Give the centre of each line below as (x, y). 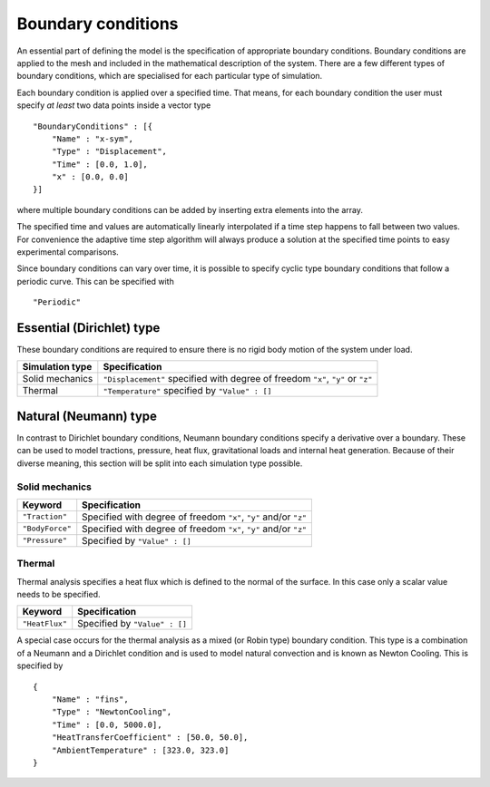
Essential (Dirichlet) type (88, 328)
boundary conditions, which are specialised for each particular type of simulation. (170, 76)
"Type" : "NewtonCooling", (112, 712)
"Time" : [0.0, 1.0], (100, 164)
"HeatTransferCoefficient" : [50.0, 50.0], (150, 738)
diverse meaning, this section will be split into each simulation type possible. (160, 463)
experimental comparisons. (68, 252)
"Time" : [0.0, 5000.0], (107, 724)
